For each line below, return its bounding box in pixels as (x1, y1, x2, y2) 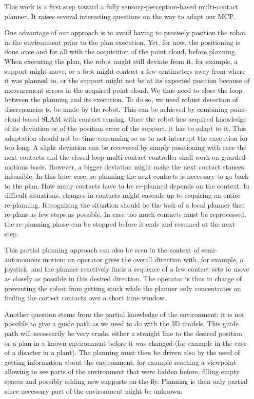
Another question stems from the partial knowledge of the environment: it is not (4, 309, 245, 319)
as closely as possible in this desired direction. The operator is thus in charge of (4, 273, 242, 284)
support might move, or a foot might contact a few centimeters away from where (4, 65, 246, 76)
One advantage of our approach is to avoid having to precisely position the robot (4, 27, 246, 38)
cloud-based (4, 113, 39, 124)
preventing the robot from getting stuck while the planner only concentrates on (4, 283, 241, 293)
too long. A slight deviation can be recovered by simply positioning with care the (4, 142, 247, 152)
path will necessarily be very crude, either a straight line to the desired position (4, 328, 242, 338)
